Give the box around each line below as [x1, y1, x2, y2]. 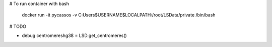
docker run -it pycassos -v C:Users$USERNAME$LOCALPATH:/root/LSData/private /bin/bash [22, 12, 216, 18]
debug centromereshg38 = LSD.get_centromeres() [22, 32, 127, 38]
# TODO [9, 23, 26, 29]
